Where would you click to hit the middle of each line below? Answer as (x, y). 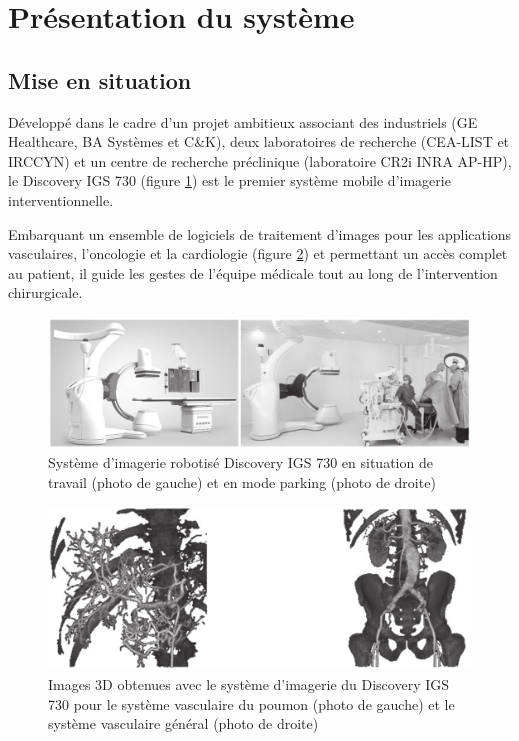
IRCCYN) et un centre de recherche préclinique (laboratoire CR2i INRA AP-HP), (260, 160)
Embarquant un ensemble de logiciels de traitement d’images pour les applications (260, 233)
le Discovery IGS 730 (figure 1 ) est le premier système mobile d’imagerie (229, 180)
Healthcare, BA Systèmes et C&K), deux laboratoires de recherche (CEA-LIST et (259, 141)
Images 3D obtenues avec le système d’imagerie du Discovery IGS (249, 683)
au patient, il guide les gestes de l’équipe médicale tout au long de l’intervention (253, 272)
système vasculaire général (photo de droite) (183, 723)
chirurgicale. (45, 292)
